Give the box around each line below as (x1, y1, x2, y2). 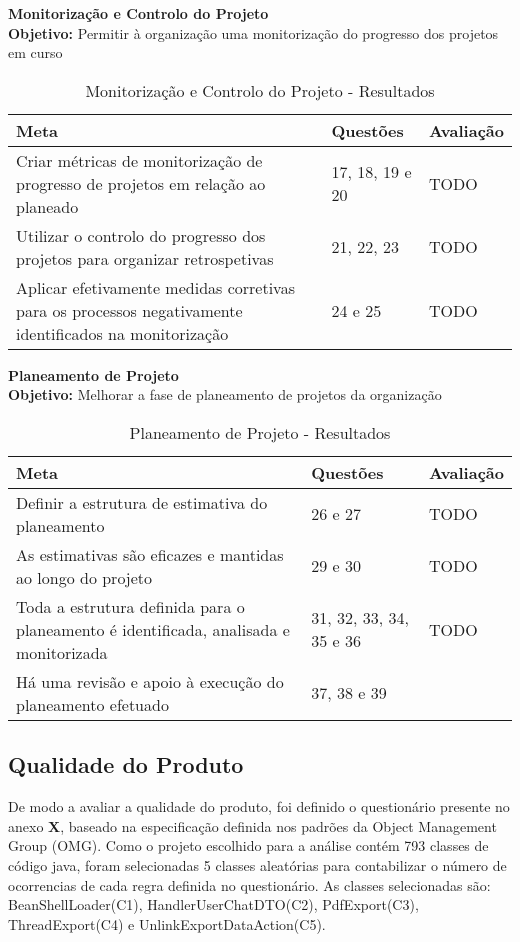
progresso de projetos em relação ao (16, 171, 266, 195)
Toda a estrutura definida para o (16, 594, 245, 618)
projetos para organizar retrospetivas (16, 246, 274, 270)
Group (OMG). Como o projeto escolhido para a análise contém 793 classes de (8, 835, 489, 856)
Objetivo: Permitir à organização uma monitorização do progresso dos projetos (8, 22, 499, 43)
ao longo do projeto (16, 565, 153, 589)
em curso (8, 42, 63, 63)
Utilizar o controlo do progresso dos (16, 223, 266, 247)
